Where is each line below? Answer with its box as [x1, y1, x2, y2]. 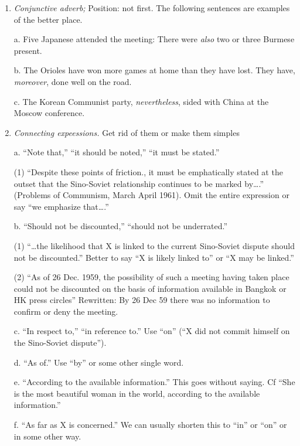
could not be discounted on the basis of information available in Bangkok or [13, 282, 287, 294]
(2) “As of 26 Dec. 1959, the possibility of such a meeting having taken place [13, 271, 289, 283]
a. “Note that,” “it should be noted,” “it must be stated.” [13, 146, 220, 158]
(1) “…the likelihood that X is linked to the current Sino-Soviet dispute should [13, 239, 295, 251]
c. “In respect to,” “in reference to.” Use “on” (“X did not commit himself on [13, 325, 290, 337]
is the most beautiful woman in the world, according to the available [13, 387, 260, 399]
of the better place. [13, 13, 83, 25]
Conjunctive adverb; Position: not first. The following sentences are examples [13, 2, 290, 13]
